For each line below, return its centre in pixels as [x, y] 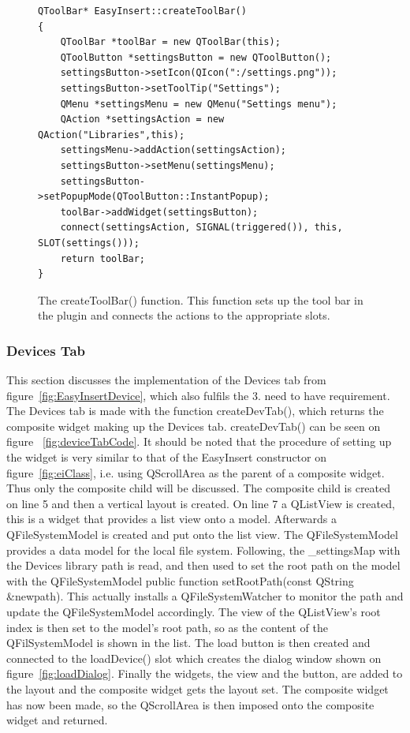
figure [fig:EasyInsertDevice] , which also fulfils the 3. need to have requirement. [198, 395]
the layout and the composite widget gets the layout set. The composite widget [198, 688]
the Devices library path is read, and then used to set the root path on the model [203, 565]
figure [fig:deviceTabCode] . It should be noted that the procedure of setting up [199, 441]
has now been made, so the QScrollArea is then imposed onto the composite [190, 704]
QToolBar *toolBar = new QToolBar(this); [170, 42]
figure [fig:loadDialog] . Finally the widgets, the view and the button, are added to [205, 673]
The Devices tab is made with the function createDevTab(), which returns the [195, 411]
